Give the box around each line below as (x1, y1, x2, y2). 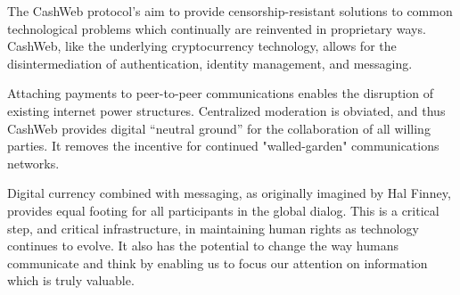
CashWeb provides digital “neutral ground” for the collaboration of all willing (7, 119, 431, 137)
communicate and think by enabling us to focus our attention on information (7, 253, 428, 272)
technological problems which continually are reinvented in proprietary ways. (7, 19, 426, 37)
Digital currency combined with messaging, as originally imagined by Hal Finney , (7, 184, 451, 202)
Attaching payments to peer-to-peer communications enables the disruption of (7, 84, 433, 102)
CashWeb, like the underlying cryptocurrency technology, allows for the (7, 37, 397, 55)
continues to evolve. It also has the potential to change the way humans (7, 236, 398, 255)
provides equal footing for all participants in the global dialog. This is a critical (7, 201, 439, 219)
